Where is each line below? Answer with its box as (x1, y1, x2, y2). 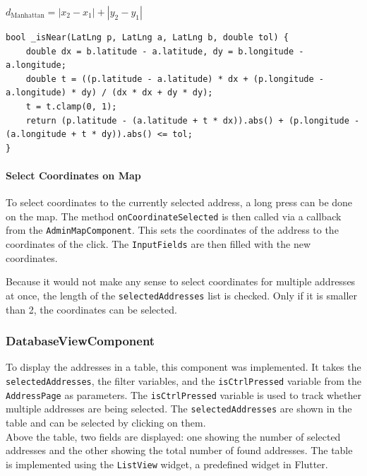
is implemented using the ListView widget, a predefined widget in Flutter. (6, 456, 328, 471)
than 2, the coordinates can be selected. (6, 302, 177, 316)
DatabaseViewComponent (6, 332, 155, 350)
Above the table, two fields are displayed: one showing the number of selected (6, 429, 341, 444)
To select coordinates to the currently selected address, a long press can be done (6, 195, 353, 210)
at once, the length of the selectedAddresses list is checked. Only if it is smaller (6, 287, 358, 302)
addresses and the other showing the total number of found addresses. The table (6, 443, 353, 458)
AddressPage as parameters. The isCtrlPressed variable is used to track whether (6, 387, 362, 402)
